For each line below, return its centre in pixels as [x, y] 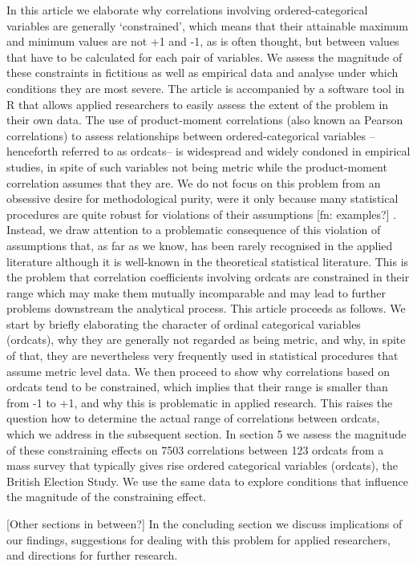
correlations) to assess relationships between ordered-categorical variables [186, 135]
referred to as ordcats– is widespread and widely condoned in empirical [236, 151]
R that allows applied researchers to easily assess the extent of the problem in [198, 104]
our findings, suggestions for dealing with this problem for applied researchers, [198, 539]
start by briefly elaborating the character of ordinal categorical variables [184, 323]
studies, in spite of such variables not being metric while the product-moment [197, 166]
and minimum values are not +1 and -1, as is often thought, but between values [203, 41]
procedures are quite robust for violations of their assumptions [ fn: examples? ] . [202, 214]
